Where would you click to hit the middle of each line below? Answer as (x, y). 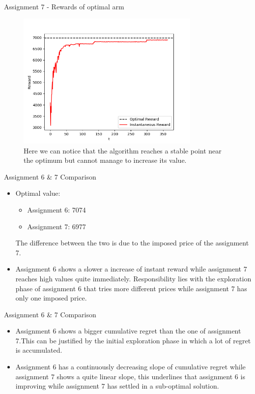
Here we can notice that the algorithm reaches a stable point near (123, 150)
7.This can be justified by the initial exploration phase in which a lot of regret (133, 340)
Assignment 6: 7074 (57, 209)
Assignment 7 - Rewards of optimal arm (64, 6)
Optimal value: (38, 193)
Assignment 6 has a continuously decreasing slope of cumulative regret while (130, 367)
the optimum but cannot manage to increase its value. (105, 160)
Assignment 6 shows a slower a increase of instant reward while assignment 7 (131, 269)
